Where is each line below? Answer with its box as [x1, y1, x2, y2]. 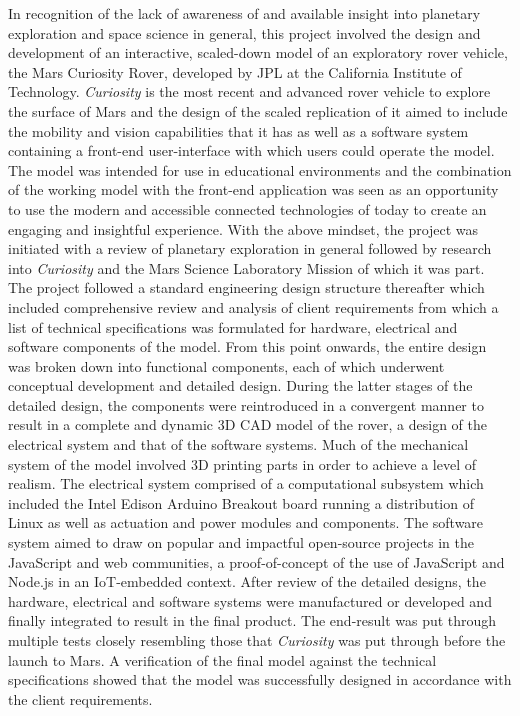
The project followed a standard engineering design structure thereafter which [8, 277, 485, 298]
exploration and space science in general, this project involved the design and [8, 22, 481, 43]
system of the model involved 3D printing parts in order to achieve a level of [8, 453, 477, 474]
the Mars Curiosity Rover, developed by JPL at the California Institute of [8, 61, 462, 82]
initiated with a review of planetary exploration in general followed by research [8, 238, 492, 259]
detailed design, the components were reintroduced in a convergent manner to [8, 394, 484, 415]
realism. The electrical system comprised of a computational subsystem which [8, 473, 484, 494]
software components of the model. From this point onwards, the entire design [8, 336, 487, 357]
